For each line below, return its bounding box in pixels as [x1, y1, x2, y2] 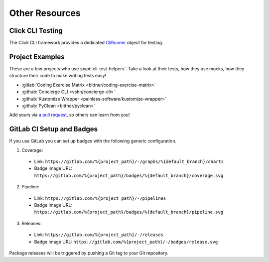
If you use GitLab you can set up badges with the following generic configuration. [9, 138, 177, 144]
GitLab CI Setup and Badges [9, 125, 98, 133]
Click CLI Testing [9, 26, 63, 35]
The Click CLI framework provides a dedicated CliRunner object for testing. [9, 40, 164, 46]
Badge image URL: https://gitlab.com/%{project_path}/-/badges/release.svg [34, 239, 218, 245]
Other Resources [9, 7, 81, 18]
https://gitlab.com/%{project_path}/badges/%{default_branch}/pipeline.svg [34, 209, 224, 215]
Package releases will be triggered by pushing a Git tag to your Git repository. [9, 250, 169, 256]
